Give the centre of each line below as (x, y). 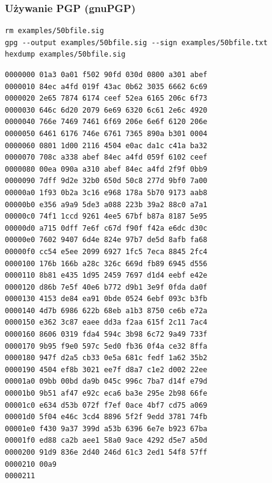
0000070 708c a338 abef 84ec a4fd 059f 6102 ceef (106, 157)
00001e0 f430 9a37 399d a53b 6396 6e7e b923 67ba (106, 428)
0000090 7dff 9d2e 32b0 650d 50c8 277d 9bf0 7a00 (106, 181)
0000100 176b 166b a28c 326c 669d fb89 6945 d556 (106, 263)
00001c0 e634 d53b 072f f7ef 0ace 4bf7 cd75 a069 (106, 405)
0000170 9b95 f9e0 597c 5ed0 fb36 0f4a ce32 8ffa (106, 346)
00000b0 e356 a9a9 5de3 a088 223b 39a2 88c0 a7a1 (106, 204)
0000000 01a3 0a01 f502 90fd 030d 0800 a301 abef (106, 75)
